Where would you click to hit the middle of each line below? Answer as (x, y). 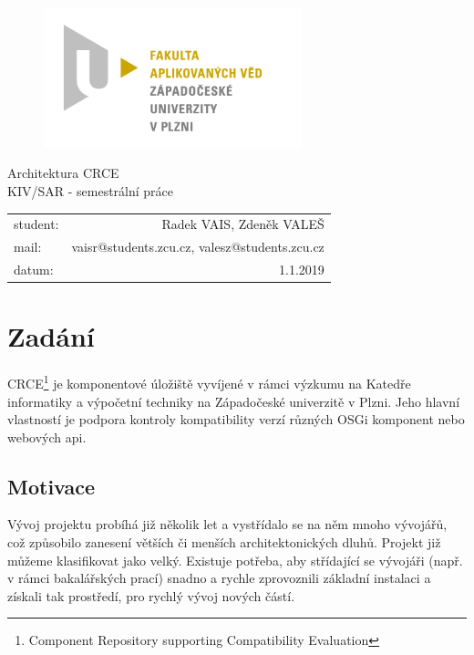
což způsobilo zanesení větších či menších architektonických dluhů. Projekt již (224, 542)
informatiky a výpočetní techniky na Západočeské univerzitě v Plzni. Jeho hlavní (234, 401)
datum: (34, 270)
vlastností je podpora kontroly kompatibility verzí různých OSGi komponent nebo (236, 419)
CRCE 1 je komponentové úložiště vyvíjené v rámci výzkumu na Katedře (209, 382)
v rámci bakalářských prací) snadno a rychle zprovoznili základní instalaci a (219, 578)
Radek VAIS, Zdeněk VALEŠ (243, 224)
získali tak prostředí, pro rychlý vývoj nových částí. (151, 595)
